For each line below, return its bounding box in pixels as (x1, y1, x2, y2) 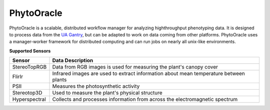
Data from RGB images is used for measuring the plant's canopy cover (52, 64, 218, 71)
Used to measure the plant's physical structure (52, 90, 162, 97)
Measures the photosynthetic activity (52, 83, 140, 90)
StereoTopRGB (12, 64, 47, 71)
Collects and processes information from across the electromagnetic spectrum (52, 96, 238, 103)
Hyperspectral (12, 96, 46, 103)
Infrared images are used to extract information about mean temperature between (52, 70, 245, 77)
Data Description (52, 57, 93, 64)
